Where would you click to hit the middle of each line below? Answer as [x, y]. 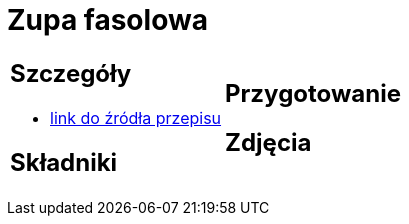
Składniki [64, 162]
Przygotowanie [313, 93]
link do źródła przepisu [136, 117]
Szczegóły [71, 73]
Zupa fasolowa [107, 20]
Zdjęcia [268, 142]
